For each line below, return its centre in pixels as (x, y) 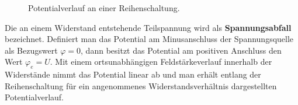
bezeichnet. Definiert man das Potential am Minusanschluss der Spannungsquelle (149, 39)
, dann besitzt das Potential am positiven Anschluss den (181, 50)
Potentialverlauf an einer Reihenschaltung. (104, 8)
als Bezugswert (31, 50)
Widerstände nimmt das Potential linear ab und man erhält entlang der (133, 74)
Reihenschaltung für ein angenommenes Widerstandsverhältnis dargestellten (141, 85)
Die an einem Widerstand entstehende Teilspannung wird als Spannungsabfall (148, 27)
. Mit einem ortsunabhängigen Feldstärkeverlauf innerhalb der (161, 62)
